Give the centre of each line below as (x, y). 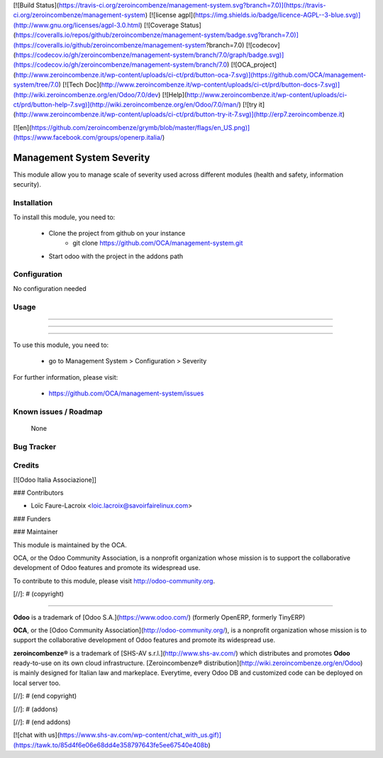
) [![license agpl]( (170, 15)
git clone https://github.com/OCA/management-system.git (158, 243)
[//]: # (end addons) (42, 722)
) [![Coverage (159, 25)
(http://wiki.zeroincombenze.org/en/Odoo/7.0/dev (86, 94)
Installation (33, 203)
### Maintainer (35, 532)
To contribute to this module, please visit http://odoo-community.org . (114, 581)
